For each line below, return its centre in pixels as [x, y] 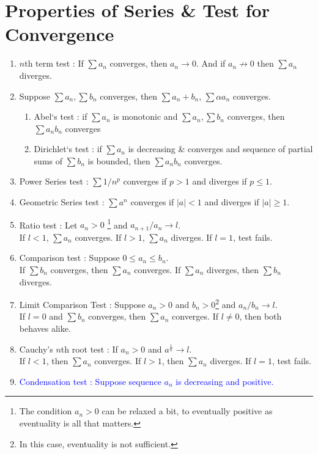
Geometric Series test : [62, 202]
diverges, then [233, 269]
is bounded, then [119, 160]
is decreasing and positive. [225, 381]
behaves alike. [45, 328]
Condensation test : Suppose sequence [90, 381]
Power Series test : [54, 181]
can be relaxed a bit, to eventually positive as [187, 411]
